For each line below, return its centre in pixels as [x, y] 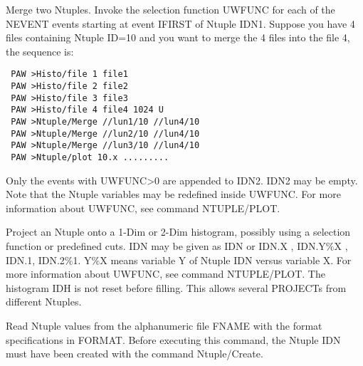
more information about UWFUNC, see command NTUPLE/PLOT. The [165, 274]
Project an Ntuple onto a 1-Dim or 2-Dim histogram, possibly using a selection [178, 232]
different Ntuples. [44, 302]
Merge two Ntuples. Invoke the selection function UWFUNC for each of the [170, 9]
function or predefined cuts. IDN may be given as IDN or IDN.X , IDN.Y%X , [177, 246]
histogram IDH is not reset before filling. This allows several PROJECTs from [176, 287]
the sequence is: [40, 51]
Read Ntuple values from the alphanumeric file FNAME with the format [164, 325]
